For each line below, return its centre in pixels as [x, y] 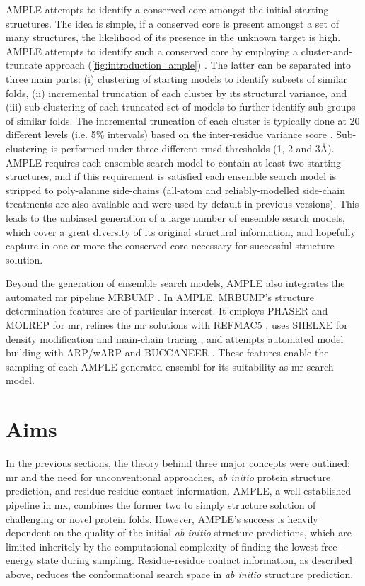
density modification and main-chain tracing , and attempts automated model [175, 338]
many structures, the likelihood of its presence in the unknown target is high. [173, 37]
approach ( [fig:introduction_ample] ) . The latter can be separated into [198, 65]
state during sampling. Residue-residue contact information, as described [195, 560]
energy [20, 560]
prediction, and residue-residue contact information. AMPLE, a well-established [179, 491]
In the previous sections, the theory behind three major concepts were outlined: [178, 463]
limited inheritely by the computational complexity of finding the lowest [162, 546]
